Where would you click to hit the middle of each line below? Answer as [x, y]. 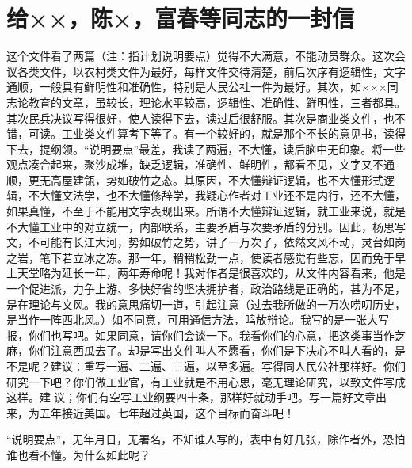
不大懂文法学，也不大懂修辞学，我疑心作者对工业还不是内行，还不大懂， [217, 195]
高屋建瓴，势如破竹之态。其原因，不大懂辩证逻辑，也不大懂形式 [217, 179]
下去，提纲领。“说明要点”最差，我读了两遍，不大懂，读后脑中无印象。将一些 [206, 148]
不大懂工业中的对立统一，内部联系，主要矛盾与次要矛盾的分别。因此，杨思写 [206, 226]
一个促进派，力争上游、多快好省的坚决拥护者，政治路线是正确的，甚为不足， [206, 289]
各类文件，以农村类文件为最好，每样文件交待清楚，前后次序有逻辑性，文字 [211, 71]
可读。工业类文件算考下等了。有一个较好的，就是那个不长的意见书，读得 [217, 133]
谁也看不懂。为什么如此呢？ [78, 454]
